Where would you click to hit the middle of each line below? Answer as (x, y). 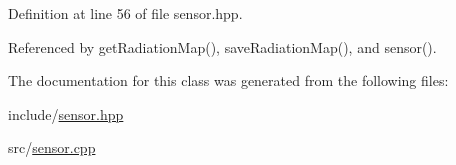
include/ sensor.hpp (66, 113)
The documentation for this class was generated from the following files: (228, 80)
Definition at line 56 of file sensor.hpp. (125, 13)
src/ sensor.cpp (52, 147)
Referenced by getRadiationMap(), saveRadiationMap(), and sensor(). (222, 46)
